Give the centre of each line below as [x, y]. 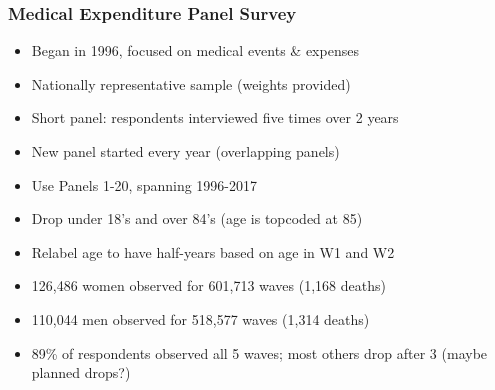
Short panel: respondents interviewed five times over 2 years [215, 117]
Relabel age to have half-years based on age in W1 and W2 [213, 251]
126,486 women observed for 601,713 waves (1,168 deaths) [208, 285]
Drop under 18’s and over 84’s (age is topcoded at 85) [197, 218]
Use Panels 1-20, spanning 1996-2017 [144, 184]
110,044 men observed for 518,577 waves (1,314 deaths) [200, 318]
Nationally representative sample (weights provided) [191, 83]
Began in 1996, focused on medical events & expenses [195, 50]
